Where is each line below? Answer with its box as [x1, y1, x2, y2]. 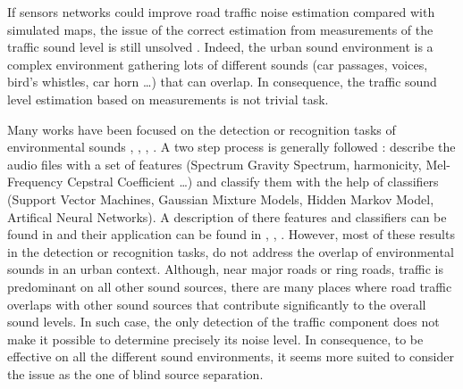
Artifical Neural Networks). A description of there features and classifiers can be [7, 207, 447, 226]
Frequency [7, 172, 63, 191]
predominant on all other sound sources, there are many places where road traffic [7, 277, 452, 295]
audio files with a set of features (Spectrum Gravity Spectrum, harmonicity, [7, 154, 422, 173]
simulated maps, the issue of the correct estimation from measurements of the [7, 20, 434, 38]
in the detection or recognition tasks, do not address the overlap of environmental [7, 242, 454, 261]
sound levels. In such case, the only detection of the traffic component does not [7, 312, 440, 331]
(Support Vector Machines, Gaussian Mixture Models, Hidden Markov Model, [7, 189, 434, 208]
